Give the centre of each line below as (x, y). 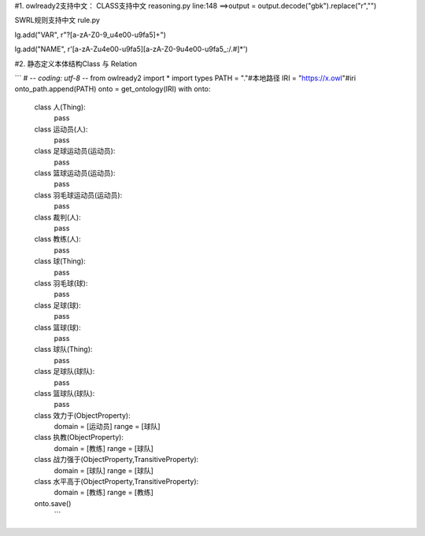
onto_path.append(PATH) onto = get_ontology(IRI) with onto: (113, 89)
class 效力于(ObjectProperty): (82, 415)
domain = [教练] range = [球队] (103, 448)
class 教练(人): (58, 239)
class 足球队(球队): (65, 372)
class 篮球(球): (58, 327)
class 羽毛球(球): (61, 283)
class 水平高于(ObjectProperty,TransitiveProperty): (116, 482)
